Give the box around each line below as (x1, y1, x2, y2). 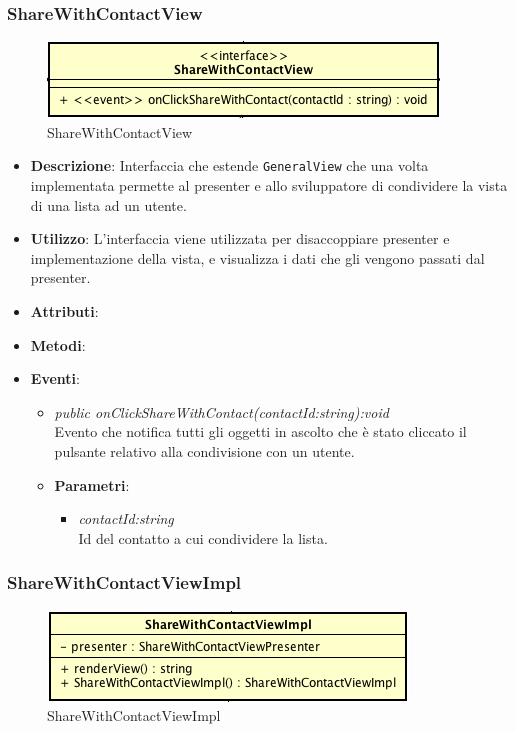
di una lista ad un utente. (30, 194, 187, 215)
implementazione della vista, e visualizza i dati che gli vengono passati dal (30, 247, 485, 268)
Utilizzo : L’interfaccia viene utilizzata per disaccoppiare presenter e (30, 228, 450, 249)
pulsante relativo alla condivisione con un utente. (54, 441, 355, 461)
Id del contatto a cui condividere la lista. (78, 527, 328, 548)
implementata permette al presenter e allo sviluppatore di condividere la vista (30, 175, 508, 196)
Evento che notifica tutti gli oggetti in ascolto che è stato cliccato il (54, 421, 467, 442)
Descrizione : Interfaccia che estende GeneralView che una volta (30, 155, 429, 176)
